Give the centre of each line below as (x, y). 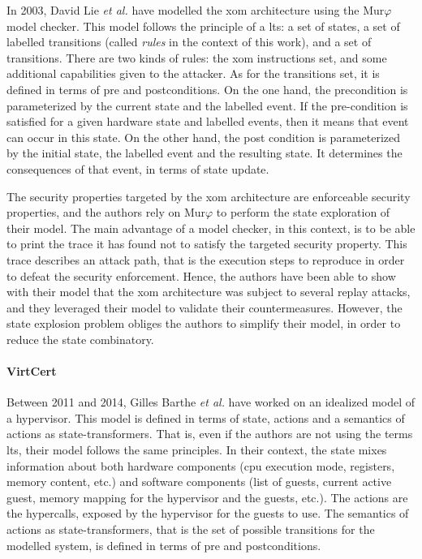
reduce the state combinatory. (80, 339)
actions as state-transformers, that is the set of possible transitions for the (191, 529)
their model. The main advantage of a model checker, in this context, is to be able (211, 228)
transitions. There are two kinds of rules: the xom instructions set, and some (197, 57)
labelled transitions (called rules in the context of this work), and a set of (189, 42)
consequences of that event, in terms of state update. (138, 168)
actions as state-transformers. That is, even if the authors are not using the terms (210, 434)
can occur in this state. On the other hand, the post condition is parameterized (204, 137)
